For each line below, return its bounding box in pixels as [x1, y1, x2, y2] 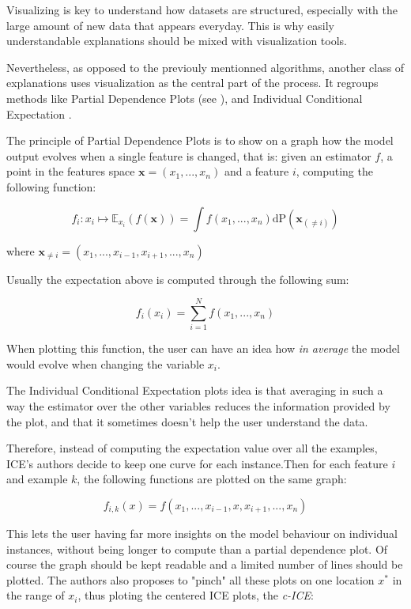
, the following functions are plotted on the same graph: [77, 471, 347, 487]
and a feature [224, 163, 289, 180]
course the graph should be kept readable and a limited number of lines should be [6, 556, 403, 573]
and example [6, 471, 68, 487]
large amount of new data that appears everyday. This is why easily [6, 17, 334, 33]
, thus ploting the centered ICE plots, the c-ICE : [77, 587, 314, 603]
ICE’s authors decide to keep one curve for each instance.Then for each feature [6, 455, 388, 471]
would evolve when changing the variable [6, 355, 205, 372]
